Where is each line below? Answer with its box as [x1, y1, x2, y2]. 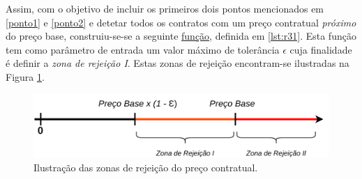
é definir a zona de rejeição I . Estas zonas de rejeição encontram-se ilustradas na [6, 56, 349, 70]
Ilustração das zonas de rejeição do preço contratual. [33, 159, 258, 174]
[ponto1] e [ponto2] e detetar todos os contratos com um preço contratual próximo [6, 15, 356, 29]
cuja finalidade [289, 42, 352, 56]
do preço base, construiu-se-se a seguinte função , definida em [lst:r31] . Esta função [6, 29, 356, 43]
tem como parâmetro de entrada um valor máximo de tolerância [6, 42, 280, 56]
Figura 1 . [6, 69, 45, 84]
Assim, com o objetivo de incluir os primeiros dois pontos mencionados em [6, 1, 324, 15]
